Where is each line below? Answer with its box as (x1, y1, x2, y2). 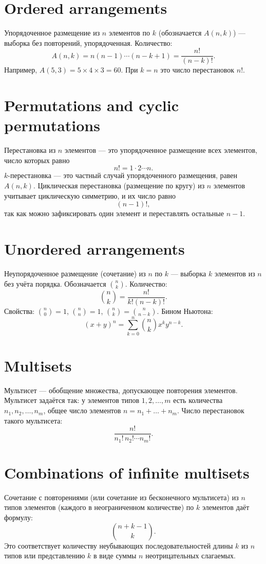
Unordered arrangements (4, 238, 185, 259)
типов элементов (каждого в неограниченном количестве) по (4, 502, 194, 513)
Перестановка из (4, 145, 56, 155)
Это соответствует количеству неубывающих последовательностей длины (4, 540, 233, 551)
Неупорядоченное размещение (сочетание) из (4, 268, 146, 278)
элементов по (108, 27, 150, 38)
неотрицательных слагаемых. (145, 550, 236, 561)
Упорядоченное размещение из (4, 27, 100, 38)
